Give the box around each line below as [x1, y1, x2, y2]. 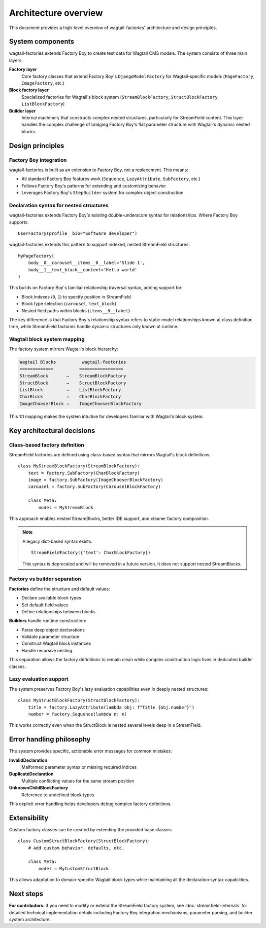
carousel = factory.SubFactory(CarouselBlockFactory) [28, 484, 161, 489]
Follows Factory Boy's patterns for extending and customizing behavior [21, 183, 166, 188]
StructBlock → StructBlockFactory [19, 380, 127, 386]
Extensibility [9, 814, 49, 822]
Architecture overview [9, 7, 103, 18]
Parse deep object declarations [21, 627, 85, 632]
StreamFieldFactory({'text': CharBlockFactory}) [31, 550, 151, 556]
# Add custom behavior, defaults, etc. [28, 845, 125, 851]
